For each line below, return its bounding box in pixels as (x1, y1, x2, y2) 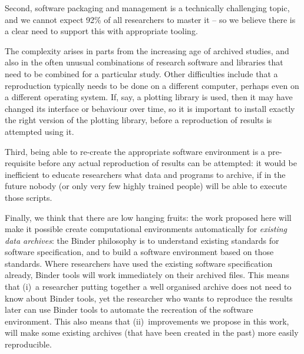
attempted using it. (5, 125, 74, 137)
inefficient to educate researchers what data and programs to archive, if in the (5, 168, 286, 180)
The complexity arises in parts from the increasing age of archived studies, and (5, 44, 289, 57)
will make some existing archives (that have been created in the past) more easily (5, 326, 299, 339)
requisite (5, 157, 35, 169)
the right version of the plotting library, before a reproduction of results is (5, 114, 272, 126)
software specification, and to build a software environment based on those (5, 246, 274, 258)
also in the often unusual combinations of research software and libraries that (5, 56, 283, 68)
